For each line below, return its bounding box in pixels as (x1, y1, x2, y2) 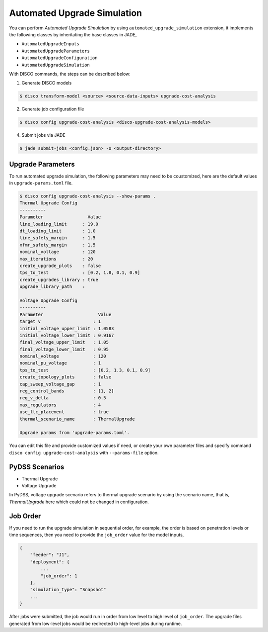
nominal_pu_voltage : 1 (19, 361, 101, 366)
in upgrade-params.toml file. (9, 180, 73, 186)
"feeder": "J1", (30, 552, 69, 558)
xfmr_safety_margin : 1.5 (19, 242, 96, 248)
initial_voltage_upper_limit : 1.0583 (19, 326, 114, 331)
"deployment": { (30, 559, 69, 564)
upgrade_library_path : (19, 284, 85, 289)
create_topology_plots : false (19, 374, 112, 380)
